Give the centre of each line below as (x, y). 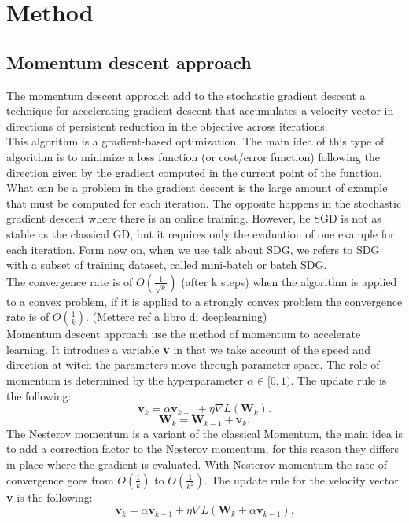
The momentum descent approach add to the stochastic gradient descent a (186, 95)
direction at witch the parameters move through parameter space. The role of (193, 365)
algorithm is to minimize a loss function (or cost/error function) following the (193, 156)
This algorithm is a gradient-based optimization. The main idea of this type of (195, 141)
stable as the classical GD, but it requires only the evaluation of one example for (201, 233)
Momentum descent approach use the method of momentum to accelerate (184, 334)
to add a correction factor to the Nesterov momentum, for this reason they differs (203, 449)
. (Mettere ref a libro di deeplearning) (177, 317)
